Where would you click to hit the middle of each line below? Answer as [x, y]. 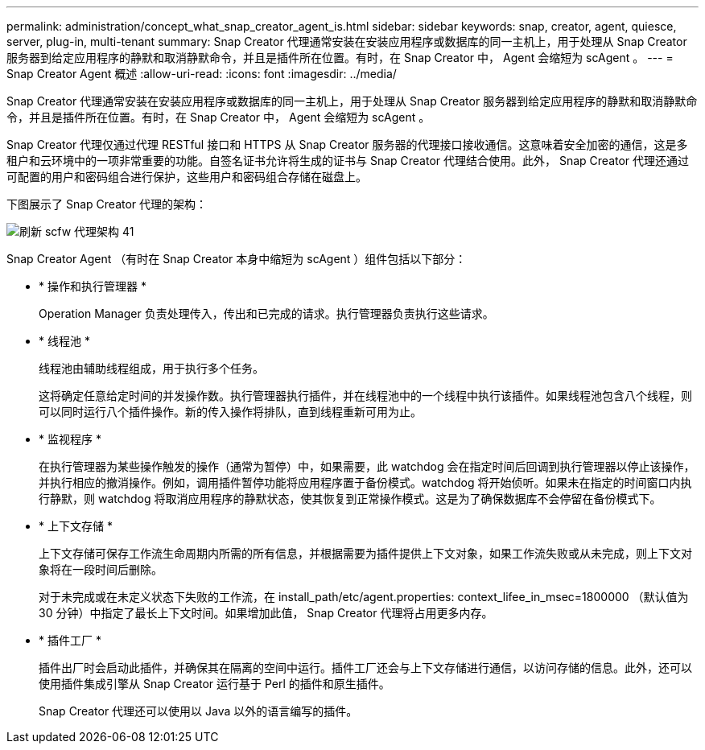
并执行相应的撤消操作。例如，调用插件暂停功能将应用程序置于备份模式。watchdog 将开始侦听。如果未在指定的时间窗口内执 [365, 482]
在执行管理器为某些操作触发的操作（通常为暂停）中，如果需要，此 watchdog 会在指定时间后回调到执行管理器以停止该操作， [367, 466]
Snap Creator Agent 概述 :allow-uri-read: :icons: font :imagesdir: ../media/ [202, 74]
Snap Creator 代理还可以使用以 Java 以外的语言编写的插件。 [198, 711]
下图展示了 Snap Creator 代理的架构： [107, 204]
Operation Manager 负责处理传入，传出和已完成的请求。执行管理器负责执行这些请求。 [266, 313]
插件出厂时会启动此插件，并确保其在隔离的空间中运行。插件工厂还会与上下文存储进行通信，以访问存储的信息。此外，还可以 [365, 668]
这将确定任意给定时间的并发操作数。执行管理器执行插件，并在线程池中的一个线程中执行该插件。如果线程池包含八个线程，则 [365, 396]
